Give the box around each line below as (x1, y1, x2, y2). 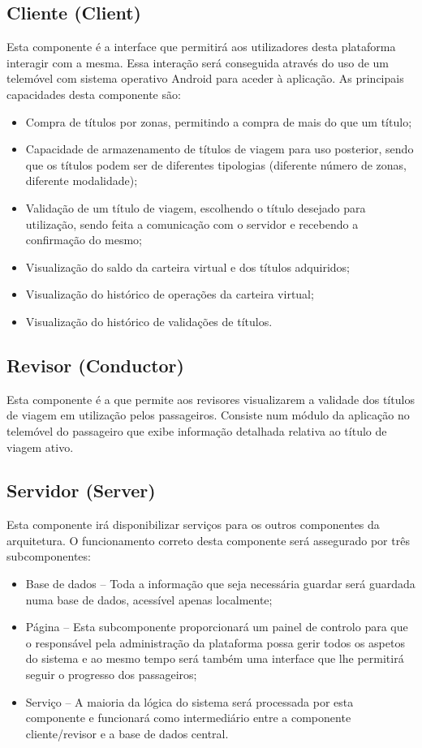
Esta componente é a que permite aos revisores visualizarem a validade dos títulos (6, 390, 415, 407)
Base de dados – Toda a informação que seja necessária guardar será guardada (25, 575, 416, 592)
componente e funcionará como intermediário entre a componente (25, 709, 351, 726)
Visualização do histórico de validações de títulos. (25, 312, 273, 329)
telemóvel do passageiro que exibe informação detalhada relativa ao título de (6, 422, 387, 439)
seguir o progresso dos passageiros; (25, 666, 197, 683)
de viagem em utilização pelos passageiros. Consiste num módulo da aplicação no (6, 406, 410, 423)
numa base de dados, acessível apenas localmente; (25, 591, 273, 608)
